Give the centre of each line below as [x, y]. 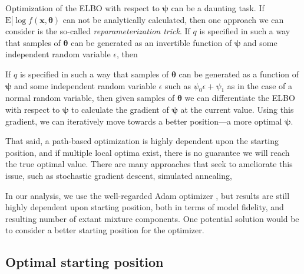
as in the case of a [260, 85]
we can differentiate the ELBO [240, 98]
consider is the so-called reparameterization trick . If [98, 31]
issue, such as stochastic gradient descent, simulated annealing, [119, 175]
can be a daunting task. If [218, 8]
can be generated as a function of [239, 74]
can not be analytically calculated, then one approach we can [173, 19]
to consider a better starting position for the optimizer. [105, 230]
